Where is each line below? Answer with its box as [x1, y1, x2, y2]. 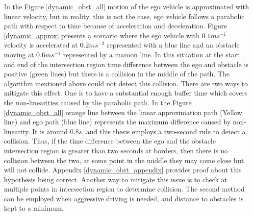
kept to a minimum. [4, 203, 64, 213]
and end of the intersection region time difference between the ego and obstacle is [4, 59, 249, 69]
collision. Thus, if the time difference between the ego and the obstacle [4, 136, 216, 146]
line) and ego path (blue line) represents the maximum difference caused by [4, 117, 231, 127]
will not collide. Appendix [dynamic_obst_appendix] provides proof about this [4, 165, 242, 175]
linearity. [4, 126, 30, 136]
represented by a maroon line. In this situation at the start [63, 49, 240, 59]
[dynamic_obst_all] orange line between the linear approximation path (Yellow [4, 107, 242, 117]
